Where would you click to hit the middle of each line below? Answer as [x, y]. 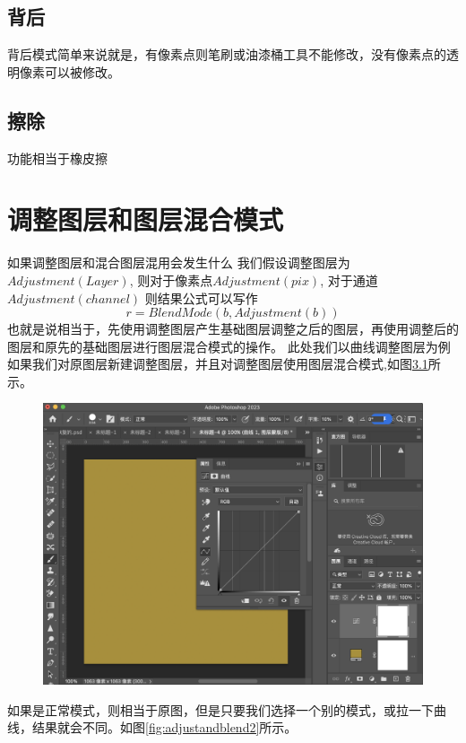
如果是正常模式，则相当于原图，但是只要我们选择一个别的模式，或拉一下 [220, 709]
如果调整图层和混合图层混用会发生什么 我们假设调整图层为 [179, 262]
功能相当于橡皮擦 [57, 157]
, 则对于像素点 [171, 280]
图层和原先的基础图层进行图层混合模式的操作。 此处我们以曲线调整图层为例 [229, 346]
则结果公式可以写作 [201, 297]
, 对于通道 [349, 280]
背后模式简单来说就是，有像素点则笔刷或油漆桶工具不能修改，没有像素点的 [227, 54]
